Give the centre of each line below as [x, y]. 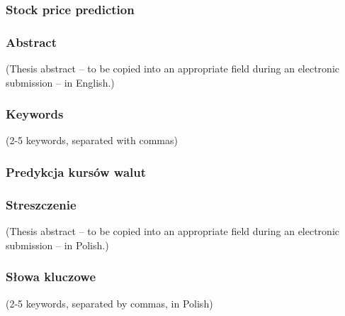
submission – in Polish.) [57, 245]
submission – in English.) [60, 82]
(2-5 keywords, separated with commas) [92, 140]
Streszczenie [41, 204]
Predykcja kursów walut [76, 171]
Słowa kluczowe [51, 277]
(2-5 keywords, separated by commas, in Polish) [109, 303]
